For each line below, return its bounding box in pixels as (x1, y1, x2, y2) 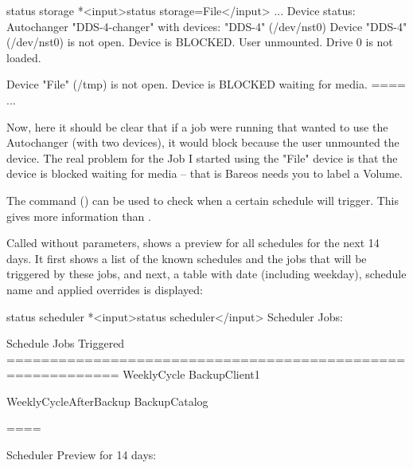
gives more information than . (6, 207, 151, 224)
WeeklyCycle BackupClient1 (123, 366, 260, 383)
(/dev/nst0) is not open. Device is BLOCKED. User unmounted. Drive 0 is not (6, 33, 393, 50)
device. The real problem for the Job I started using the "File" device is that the (6, 149, 398, 166)
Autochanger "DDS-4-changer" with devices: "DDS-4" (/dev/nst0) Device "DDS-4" (6, 18, 407, 34)
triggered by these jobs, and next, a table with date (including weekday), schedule (6, 265, 407, 282)
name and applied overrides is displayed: (6, 281, 203, 297)
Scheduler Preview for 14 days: (6, 446, 157, 463)
